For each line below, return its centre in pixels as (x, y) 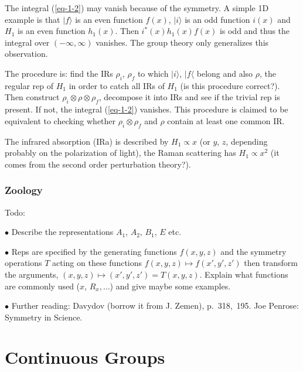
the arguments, (32, 274)
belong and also (225, 73)
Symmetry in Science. (44, 317)
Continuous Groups (85, 357)
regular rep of (29, 85)
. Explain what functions (244, 274)
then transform (271, 263)
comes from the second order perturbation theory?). (98, 164)
